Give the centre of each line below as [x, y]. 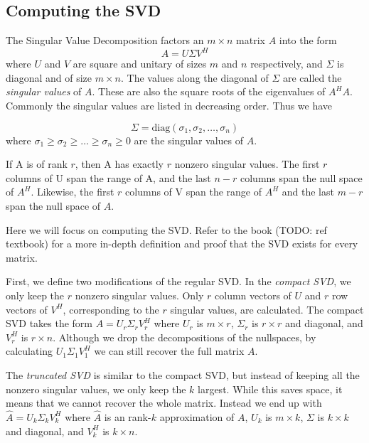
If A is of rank [37, 164]
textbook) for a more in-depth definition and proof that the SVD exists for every [182, 244]
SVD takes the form [49, 323]
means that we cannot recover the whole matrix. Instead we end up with [164, 403]
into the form [308, 40]
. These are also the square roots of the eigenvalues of [209, 91]
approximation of [197, 416]
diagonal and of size [49, 77]
